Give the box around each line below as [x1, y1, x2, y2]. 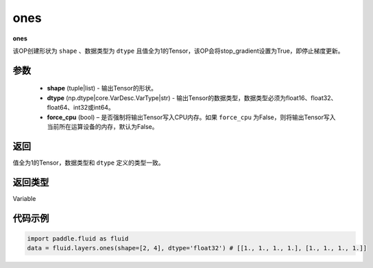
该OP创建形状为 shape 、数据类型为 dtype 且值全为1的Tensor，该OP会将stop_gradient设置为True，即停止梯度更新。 [12, 47, 344, 55]
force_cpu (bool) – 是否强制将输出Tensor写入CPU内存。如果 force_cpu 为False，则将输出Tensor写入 [47, 113, 336, 121]
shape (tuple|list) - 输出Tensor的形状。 [47, 84, 158, 93]
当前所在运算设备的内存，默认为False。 [47, 122, 158, 130]
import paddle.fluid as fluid [27, 234, 129, 243]
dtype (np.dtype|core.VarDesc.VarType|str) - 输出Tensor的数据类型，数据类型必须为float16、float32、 [47, 93, 337, 102]
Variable [12, 194, 36, 202]
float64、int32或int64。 [47, 103, 115, 112]
